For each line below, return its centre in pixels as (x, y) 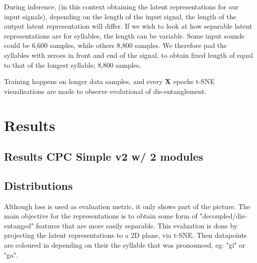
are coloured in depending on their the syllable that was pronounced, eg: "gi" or (125, 245)
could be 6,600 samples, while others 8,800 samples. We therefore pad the (116, 45)
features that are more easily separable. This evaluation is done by (137, 225)
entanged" (19, 225)
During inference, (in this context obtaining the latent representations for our (121, 6)
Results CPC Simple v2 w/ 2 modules (104, 156)
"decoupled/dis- (223, 216)
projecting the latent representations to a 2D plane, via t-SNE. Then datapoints (126, 235)
